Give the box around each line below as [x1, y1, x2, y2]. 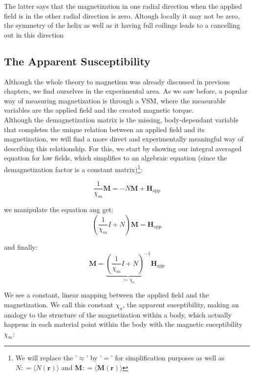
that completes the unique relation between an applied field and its [4, 124, 205, 134]
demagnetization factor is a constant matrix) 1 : [4, 162, 143, 174]
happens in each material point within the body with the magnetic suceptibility [4, 319, 243, 329]
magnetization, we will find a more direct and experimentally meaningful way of [4, 134, 244, 144]
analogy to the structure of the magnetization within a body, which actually [4, 309, 232, 319]
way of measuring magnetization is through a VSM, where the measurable [4, 95, 226, 105]
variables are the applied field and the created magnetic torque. [4, 105, 194, 115]
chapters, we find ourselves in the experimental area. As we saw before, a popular [4, 86, 248, 96]
